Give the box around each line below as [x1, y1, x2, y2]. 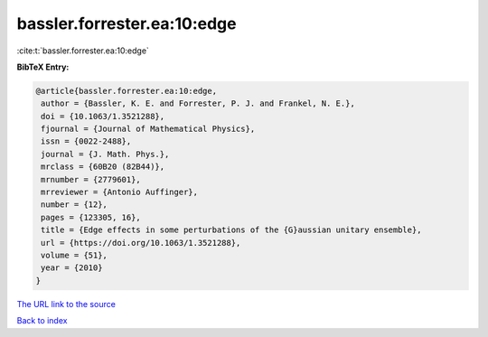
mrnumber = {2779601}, [41, 174, 142, 184]
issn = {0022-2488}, [41, 136, 132, 146]
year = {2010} [41, 263, 103, 273]
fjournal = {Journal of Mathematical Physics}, [41, 124, 256, 135]
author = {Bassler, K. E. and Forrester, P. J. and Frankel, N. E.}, [41, 98, 356, 108]
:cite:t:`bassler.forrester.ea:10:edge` [16, 45, 149, 56]
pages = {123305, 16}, [41, 212, 142, 222]
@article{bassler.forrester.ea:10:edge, [35, 86, 217, 96]
